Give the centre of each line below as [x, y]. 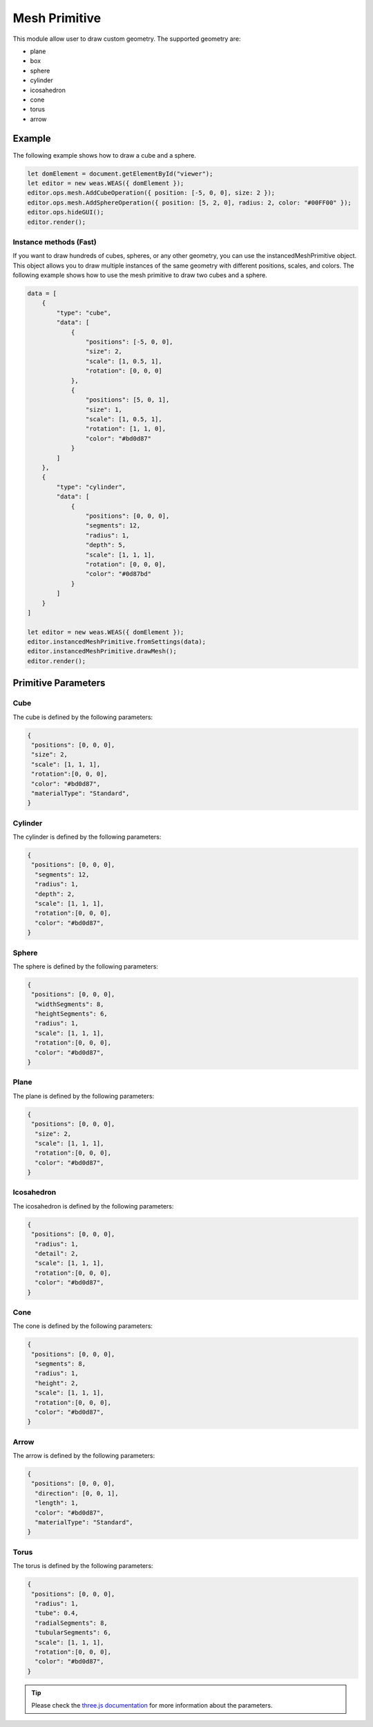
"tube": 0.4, [57, 1613]
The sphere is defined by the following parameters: [86, 966]
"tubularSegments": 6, [73, 1633]
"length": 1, [57, 1503]
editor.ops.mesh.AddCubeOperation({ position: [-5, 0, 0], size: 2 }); [151, 193]
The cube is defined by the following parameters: [83, 717]
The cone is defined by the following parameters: [83, 1326]
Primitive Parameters [59, 683]
